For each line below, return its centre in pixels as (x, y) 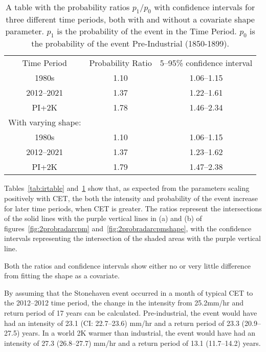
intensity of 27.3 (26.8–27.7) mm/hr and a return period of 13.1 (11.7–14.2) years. (132, 343)
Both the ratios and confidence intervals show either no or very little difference (128, 265)
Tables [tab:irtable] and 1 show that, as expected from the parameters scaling (127, 188)
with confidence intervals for (205, 7)
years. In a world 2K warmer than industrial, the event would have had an (139, 333)
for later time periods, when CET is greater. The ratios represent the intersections (133, 208)
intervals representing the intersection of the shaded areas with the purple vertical (132, 238)
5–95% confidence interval (206, 63)
